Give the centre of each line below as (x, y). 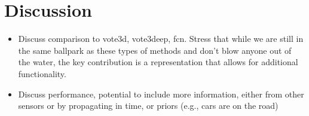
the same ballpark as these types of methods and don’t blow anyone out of (155, 50)
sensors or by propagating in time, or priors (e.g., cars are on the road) (148, 106)
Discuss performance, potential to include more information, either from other (161, 94)
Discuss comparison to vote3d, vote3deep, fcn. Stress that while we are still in (161, 39)
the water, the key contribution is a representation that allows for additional (158, 62)
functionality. (42, 73)
